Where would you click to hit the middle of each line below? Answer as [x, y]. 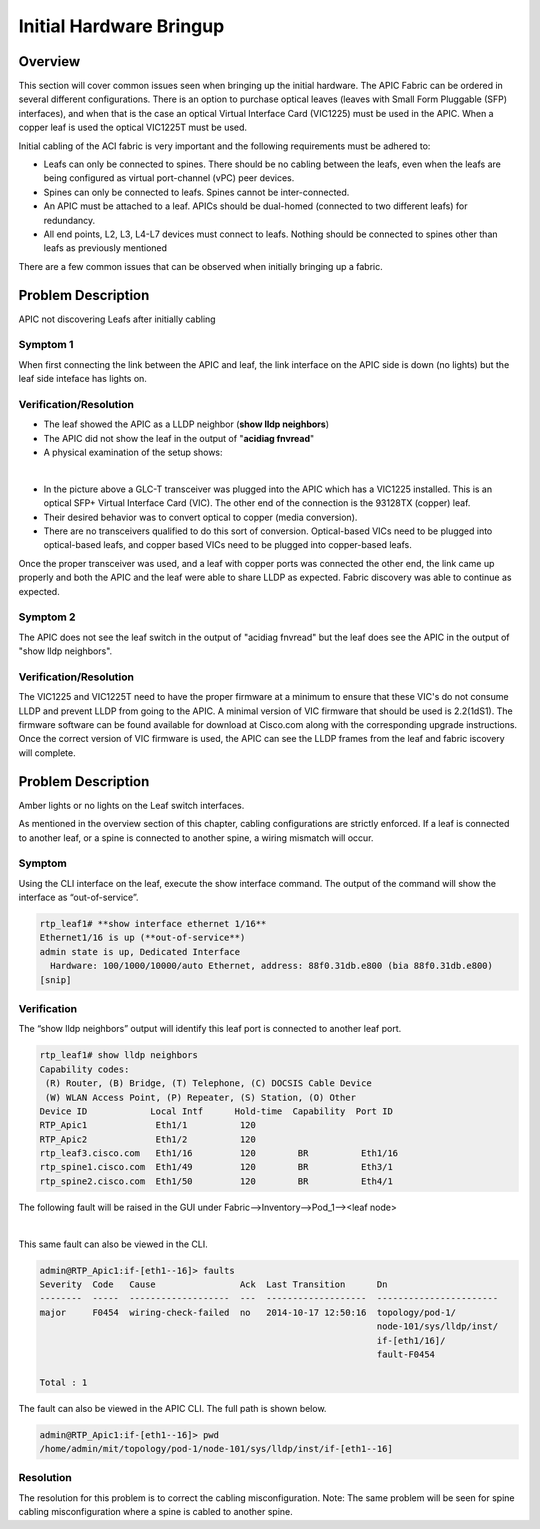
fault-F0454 [405, 1354]
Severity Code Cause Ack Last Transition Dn [213, 1284]
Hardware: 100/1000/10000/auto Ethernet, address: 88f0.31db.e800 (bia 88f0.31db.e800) [272, 966]
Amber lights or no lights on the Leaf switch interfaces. [131, 805]
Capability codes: [84, 1069]
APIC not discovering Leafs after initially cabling [117, 319]
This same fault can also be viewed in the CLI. [113, 1244]
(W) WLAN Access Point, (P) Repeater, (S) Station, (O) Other [201, 1097]
